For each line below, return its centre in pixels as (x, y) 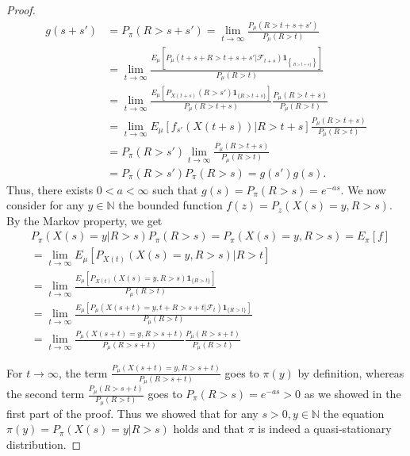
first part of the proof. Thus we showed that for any (132, 413)
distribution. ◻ (44, 444)
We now (367, 189)
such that (175, 189)
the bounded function (171, 205)
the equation (354, 413)
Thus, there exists (50, 189)
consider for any (45, 205)
